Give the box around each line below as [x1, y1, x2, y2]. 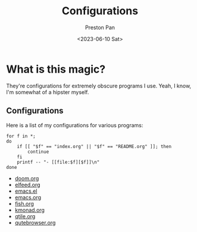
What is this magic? [6, 62, 106, 76]
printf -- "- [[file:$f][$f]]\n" [17, 159, 100, 165]
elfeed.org [14, 181, 40, 188]
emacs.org [14, 193, 42, 200]
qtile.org [14, 212, 36, 220]
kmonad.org [14, 206, 45, 214]
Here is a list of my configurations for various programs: [6, 121, 143, 128]
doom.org [14, 174, 39, 182]
